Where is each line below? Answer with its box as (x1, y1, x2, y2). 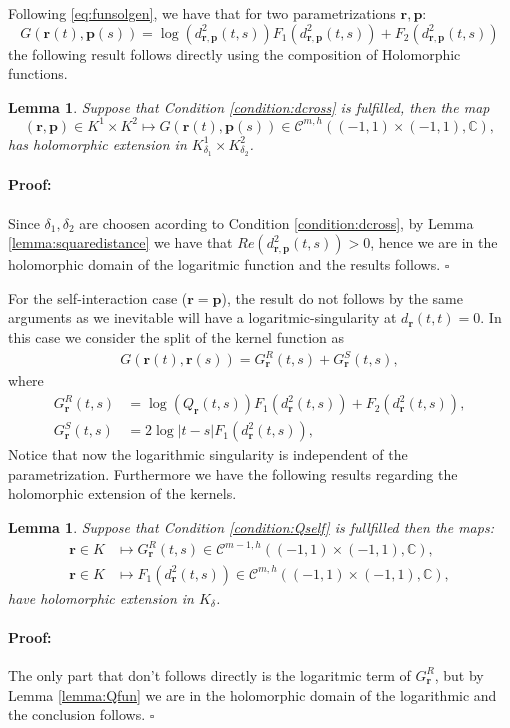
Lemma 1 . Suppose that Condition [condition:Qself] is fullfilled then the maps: (8, 516, 494, 537)
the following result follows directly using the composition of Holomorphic (8, 43, 461, 64)
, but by (434, 664, 484, 685)
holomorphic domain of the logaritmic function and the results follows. (8, 254, 441, 275)
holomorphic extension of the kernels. (8, 483, 237, 504)
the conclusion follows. (8, 704, 146, 725)
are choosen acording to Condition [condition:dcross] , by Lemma (79, 212, 474, 233)
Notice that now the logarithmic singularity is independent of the (8, 444, 408, 465)
